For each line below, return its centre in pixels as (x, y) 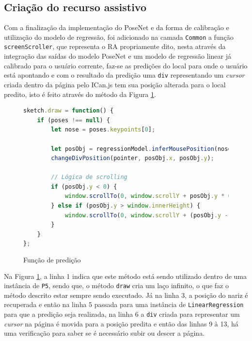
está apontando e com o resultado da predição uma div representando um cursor (124, 75)
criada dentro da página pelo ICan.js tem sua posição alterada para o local (115, 84)
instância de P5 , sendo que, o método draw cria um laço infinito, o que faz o (116, 285)
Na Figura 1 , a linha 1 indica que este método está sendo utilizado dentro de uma (125, 276)
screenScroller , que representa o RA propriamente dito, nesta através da (115, 46)
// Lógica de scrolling (89, 177)
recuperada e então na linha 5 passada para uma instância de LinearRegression (124, 304)
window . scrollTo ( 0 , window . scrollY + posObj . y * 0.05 (153, 196)
